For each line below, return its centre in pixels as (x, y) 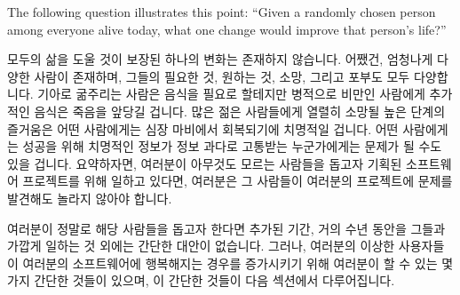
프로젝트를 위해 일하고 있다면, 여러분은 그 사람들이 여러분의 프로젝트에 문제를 (238, 181)
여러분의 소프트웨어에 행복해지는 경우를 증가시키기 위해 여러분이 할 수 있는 (230, 263)
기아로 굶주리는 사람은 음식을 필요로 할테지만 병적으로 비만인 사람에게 (231, 94)
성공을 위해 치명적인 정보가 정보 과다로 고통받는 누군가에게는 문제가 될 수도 (232, 146)
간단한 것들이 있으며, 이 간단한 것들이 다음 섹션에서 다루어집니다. (214, 280)
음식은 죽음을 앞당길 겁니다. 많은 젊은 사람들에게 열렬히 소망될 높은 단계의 (240, 111)
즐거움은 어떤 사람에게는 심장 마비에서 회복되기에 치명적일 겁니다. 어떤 (203, 128)
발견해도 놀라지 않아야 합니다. (90, 198)
